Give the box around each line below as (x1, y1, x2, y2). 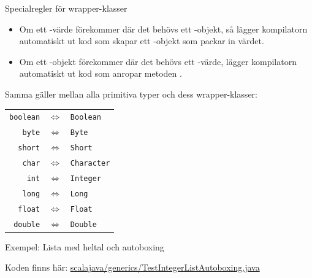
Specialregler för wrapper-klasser (5, 2, 127, 14)
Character (70, 159, 110, 168)
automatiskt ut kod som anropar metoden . (19, 67, 182, 80)
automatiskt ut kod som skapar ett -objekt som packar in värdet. (19, 34, 264, 47)
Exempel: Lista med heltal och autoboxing (5, 240, 164, 253)
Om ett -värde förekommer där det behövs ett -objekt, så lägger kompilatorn (19, 22, 308, 35)
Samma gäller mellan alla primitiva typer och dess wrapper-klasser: (5, 87, 257, 100)
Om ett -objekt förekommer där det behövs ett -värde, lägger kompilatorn (19, 55, 297, 68)
